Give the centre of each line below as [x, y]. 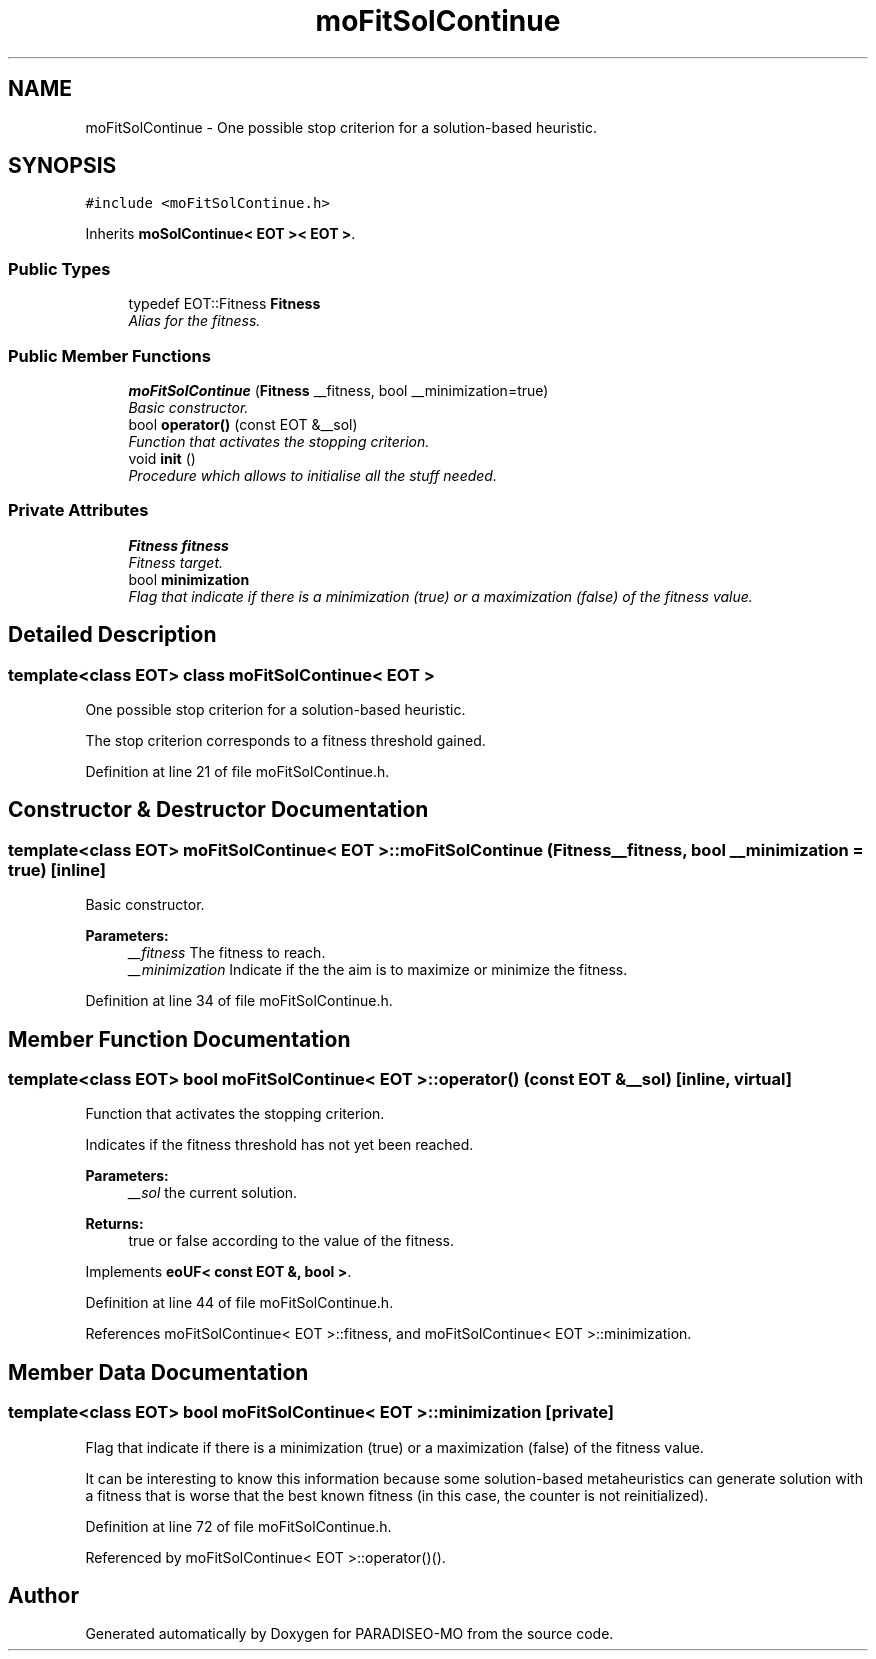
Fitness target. [176, 562]
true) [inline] [57, 869]
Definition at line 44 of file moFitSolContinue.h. [239, 1303]
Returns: [114, 1224]
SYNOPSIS [62, 166]
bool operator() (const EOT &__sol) [243, 424]
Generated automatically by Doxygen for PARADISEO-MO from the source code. [349, 1634]
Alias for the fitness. [194, 321]
